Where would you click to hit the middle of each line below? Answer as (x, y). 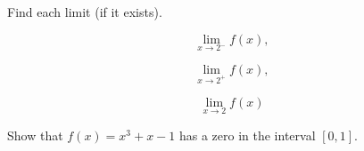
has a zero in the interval (247, 135)
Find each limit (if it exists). (85, 12)
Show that (35, 135)
